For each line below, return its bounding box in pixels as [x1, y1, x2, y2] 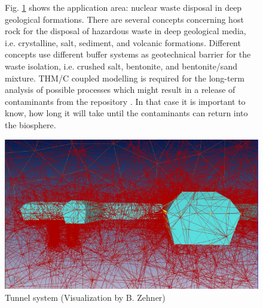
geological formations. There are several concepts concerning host [5, 13, 244, 25]
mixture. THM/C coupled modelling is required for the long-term [5, 71, 244, 84]
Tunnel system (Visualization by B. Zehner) [5, 291, 166, 303]
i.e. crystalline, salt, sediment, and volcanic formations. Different [5, 36, 241, 49]
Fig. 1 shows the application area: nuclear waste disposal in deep [5, 1, 242, 13]
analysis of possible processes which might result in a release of [5, 83, 236, 96]
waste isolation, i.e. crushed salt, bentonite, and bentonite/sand [5, 59, 237, 72]
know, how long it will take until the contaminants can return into [5, 107, 248, 119]
